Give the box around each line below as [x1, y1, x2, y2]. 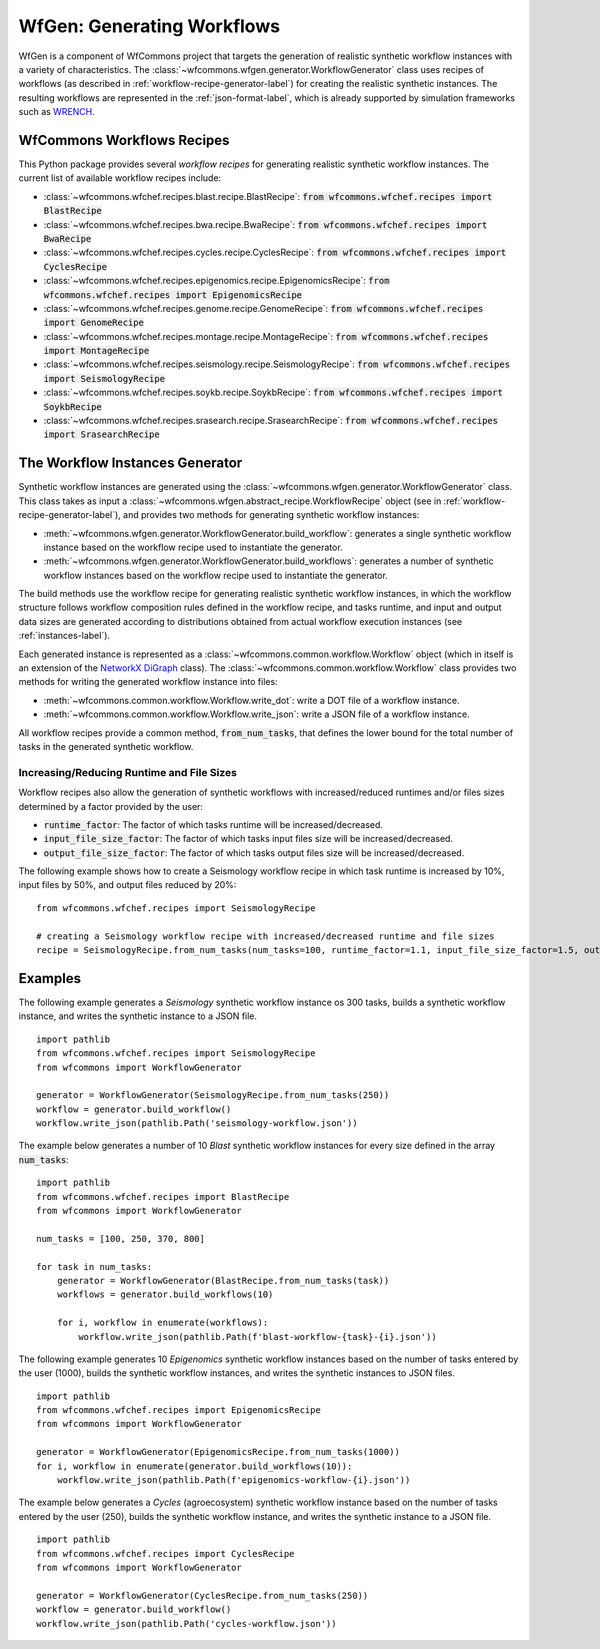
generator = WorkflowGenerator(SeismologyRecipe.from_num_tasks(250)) [36, 1090, 390, 1101]
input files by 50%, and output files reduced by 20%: [18, 879, 237, 891]
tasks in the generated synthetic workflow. [18, 740, 194, 752]
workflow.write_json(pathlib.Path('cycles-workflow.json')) [36, 1618, 337, 1629]
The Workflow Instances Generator [18, 455, 243, 472]
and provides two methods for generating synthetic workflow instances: [123, 509, 420, 521]
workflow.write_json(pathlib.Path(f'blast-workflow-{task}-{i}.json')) [78, 1331, 437, 1342]
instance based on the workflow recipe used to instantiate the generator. [43, 541, 344, 553]
